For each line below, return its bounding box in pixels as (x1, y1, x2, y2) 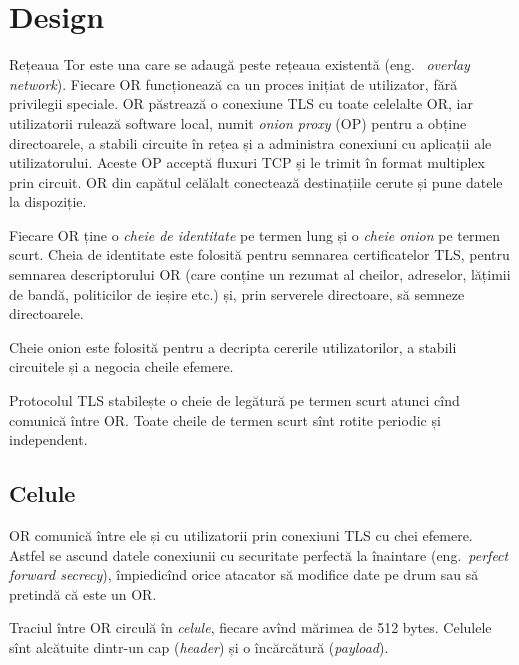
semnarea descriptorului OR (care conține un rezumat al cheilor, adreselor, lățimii (9, 264, 511, 285)
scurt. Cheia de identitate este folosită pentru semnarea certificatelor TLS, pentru (9, 244, 510, 265)
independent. (9, 429, 88, 450)
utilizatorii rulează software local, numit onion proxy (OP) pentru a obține (9, 112, 467, 133)
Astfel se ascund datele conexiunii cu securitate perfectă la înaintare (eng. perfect (9, 544, 509, 565)
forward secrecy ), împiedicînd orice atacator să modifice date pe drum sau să (9, 564, 479, 585)
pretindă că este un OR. (9, 583, 157, 604)
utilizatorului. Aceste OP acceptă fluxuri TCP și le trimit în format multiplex (9, 152, 485, 173)
